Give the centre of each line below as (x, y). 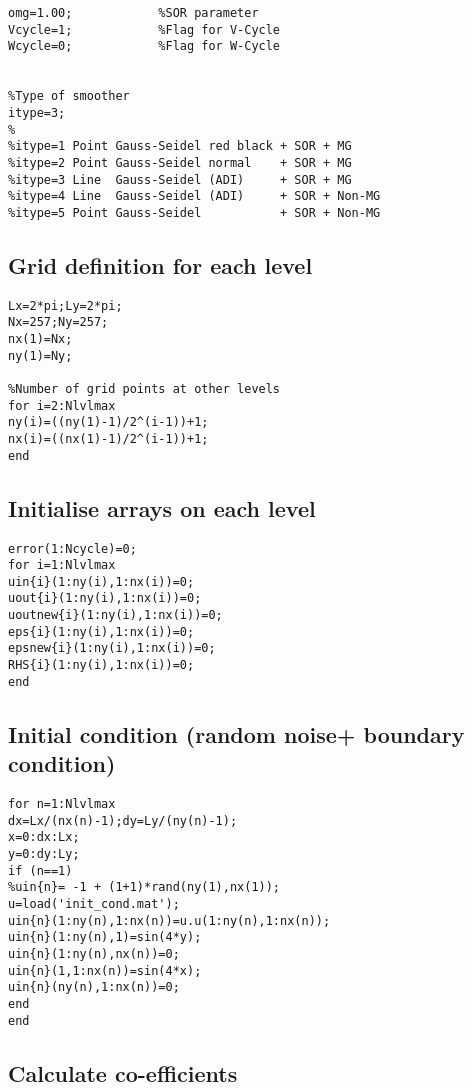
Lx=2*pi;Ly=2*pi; (65, 305)
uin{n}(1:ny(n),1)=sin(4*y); (105, 937)
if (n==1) (40, 870)
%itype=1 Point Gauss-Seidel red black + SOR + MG (180, 146)
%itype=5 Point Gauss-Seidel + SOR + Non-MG (194, 212)
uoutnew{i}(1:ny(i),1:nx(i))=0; (115, 615)
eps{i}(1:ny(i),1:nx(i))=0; (101, 631)
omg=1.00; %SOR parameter (133, 13)
